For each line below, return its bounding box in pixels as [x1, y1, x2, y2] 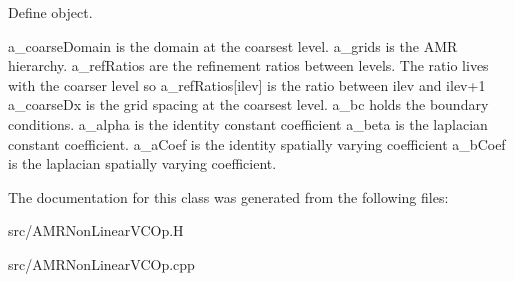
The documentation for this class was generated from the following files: [8, 186, 449, 207]
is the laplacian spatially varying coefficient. [8, 153, 277, 174]
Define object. [8, 2, 93, 22]
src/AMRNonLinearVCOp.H [8, 220, 184, 241]
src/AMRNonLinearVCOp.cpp [8, 253, 195, 274]
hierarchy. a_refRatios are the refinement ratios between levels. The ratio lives [8, 55, 489, 76]
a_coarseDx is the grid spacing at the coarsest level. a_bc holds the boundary [8, 94, 489, 115]
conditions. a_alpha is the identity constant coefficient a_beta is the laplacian [8, 113, 488, 134]
